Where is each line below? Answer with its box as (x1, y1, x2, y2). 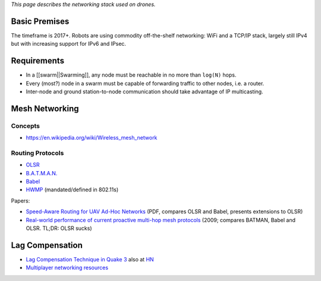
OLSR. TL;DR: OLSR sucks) (26, 225, 92, 232)
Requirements (11, 56, 65, 66)
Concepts (11, 122, 40, 130)
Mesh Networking (11, 103, 80, 113)
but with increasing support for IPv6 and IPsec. (11, 40, 127, 48)
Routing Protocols (11, 149, 64, 157)
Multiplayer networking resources (26, 264, 109, 271)
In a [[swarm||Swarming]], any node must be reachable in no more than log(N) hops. (26, 71, 237, 78)
